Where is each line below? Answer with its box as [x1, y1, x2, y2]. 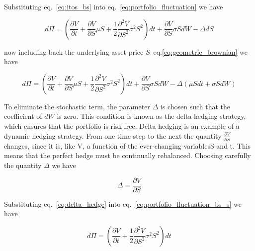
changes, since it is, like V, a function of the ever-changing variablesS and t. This [4, 140, 251, 151]
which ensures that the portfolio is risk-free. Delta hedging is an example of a [4, 120, 240, 131]
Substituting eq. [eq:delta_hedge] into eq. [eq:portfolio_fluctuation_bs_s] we [4, 198, 242, 209]
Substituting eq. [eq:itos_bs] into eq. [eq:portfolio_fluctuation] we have [4, 1, 223, 11]
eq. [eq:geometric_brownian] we [153, 46, 248, 57]
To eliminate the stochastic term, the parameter [4, 101, 150, 111]
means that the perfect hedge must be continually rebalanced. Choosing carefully [4, 150, 251, 161]
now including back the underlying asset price [4, 46, 144, 57]
